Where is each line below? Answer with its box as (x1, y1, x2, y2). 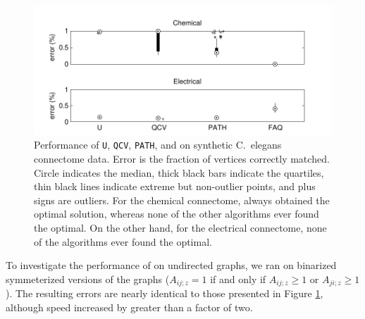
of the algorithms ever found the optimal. (34, 234, 212, 249)
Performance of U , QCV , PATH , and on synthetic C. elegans (34, 137, 282, 152)
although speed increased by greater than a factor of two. (6, 299, 253, 314)
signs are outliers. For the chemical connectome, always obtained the (34, 192, 330, 207)
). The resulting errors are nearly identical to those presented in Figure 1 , (6, 286, 323, 301)
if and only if (210, 271, 266, 286)
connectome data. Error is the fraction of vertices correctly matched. (34, 151, 330, 165)
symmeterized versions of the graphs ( (6, 271, 170, 286)
